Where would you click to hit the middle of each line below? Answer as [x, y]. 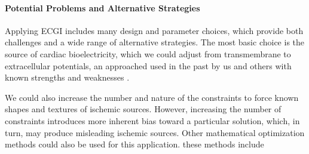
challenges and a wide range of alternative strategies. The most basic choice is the [155, 42]
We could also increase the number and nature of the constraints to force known [152, 97]
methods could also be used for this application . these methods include [134, 144]
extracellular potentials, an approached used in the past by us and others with [148, 65]
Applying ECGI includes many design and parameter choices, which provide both [154, 30]
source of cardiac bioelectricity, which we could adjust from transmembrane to [148, 53]
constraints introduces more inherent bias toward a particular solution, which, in [152, 120]
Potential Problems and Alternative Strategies [103, 7]
